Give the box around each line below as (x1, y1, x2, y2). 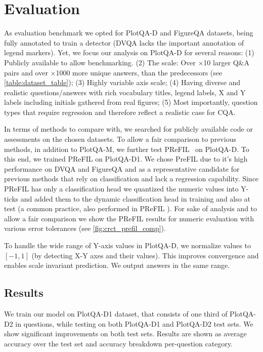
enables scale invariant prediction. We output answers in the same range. (4, 260, 230, 270)
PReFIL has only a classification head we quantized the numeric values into (4, 183, 239, 194)
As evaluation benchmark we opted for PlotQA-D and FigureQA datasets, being (4, 27, 253, 38)
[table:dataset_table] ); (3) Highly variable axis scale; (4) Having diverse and (4, 77, 241, 88)
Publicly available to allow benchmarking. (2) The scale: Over (4, 57, 196, 67)
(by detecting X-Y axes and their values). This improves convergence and (31, 250, 259, 260)
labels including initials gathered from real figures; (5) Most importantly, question (4, 97, 258, 107)
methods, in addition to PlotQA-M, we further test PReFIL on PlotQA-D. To (4, 143, 249, 154)
